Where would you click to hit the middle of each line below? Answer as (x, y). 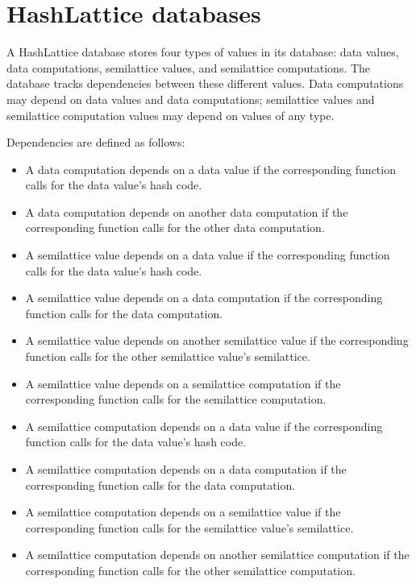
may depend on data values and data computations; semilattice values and (191, 99)
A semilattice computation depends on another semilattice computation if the (217, 555)
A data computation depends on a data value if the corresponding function (210, 169)
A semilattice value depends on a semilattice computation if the (183, 383)
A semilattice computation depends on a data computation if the (186, 469)
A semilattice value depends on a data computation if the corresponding (204, 298)
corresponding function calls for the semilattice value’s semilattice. (189, 527)
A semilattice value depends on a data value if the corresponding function (208, 255)
